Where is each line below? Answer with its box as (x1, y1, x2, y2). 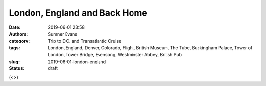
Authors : (9, 31, 28, 37)
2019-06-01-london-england (48, 59, 106, 64)
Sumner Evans (48, 31, 77, 37)
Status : (9, 65, 25, 71)
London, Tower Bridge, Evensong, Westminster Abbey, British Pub (48, 52, 182, 58)
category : (9, 38, 30, 44)
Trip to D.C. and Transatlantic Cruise (48, 38, 122, 44)
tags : (9, 44, 20, 51)
